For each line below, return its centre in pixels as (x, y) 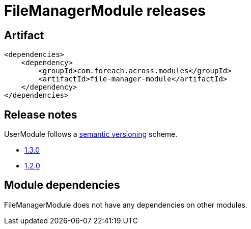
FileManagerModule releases (105, 11)
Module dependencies (62, 185)
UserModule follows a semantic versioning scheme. (91, 134)
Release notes (41, 114)
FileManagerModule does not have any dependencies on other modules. (126, 205)
